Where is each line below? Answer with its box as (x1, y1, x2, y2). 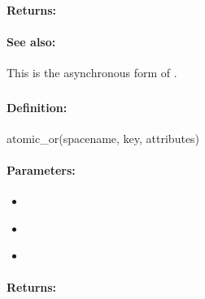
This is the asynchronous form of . (7, 63, 177, 80)
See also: (7, 32, 56, 50)
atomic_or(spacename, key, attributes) (7, 129, 200, 146)
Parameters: (7, 161, 76, 178)
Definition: (7, 98, 68, 115)
